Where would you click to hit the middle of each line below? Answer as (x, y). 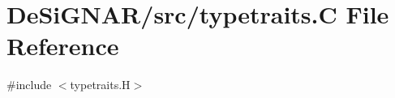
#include (29, 85)
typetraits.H (100, 85)
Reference (63, 46)
